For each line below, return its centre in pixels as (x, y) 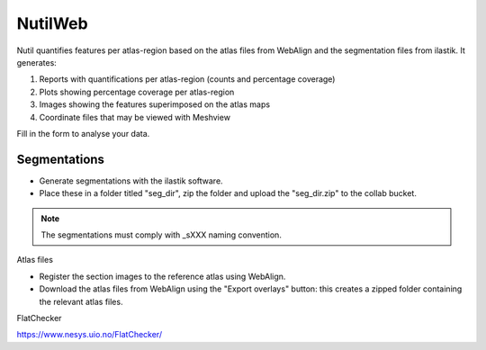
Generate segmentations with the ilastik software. (131, 181)
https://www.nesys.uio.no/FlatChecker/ (89, 335)
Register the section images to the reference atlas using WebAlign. (162, 276)
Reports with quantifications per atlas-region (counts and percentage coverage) (187, 79)
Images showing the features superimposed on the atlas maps (154, 104)
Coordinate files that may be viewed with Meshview (135, 117)
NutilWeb (53, 23)
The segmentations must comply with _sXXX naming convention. (162, 235)
